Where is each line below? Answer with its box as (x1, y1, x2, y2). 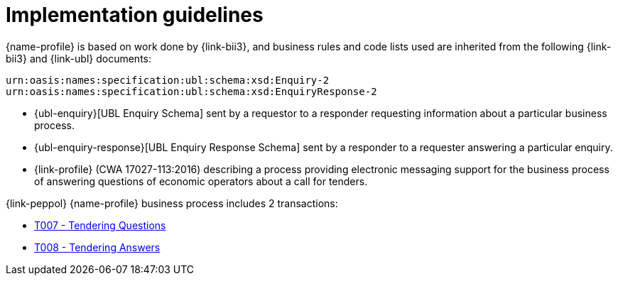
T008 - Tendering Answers (34, 241, 161, 253)
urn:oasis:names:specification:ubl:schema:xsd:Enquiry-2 (6, 74, 330, 86)
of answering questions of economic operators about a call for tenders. (34, 175, 368, 187)
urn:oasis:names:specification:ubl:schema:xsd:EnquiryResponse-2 (6, 85, 377, 97)
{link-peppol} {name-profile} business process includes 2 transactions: (6, 197, 338, 209)
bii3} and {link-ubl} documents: (6, 52, 152, 65)
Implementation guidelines (6, 3, 264, 27)
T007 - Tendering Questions (34, 219, 166, 231)
